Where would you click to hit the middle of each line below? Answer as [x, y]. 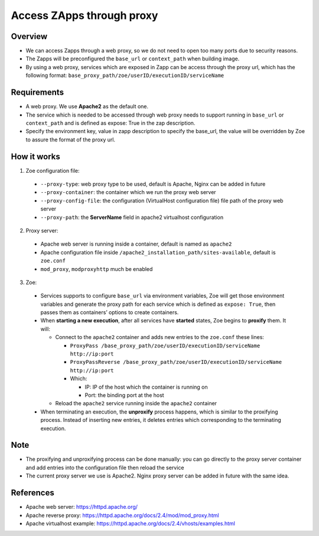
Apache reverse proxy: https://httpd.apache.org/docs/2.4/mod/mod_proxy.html [122, 515]
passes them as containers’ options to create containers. [110, 312]
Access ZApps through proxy [84, 15]
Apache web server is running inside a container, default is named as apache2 [136, 244]
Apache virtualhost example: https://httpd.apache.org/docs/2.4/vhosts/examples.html [131, 523]
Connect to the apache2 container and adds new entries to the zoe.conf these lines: [159, 337]
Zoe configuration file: [53, 170]
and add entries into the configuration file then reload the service [105, 467]
